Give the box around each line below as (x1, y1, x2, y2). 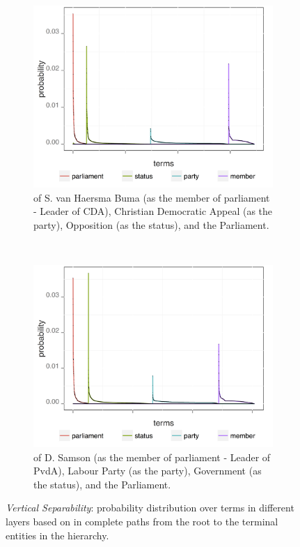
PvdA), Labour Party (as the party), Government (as (33, 463, 262, 478)
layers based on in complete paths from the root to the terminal (6, 514, 278, 528)
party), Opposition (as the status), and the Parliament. (33, 217, 269, 232)
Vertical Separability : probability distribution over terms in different (6, 500, 294, 515)
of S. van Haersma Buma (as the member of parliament (33, 190, 270, 204)
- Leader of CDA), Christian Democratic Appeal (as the (33, 204, 273, 218)
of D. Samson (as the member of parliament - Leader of (33, 449, 271, 464)
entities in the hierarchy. (6, 527, 109, 542)
